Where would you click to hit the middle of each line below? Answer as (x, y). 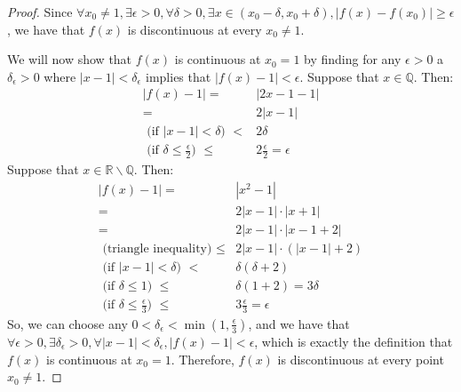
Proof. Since (40, 12)
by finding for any (353, 59)
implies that (179, 76)
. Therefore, (203, 359)
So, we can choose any (68, 323)
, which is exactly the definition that (354, 341)
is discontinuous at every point (361, 359)
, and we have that (299, 323)
